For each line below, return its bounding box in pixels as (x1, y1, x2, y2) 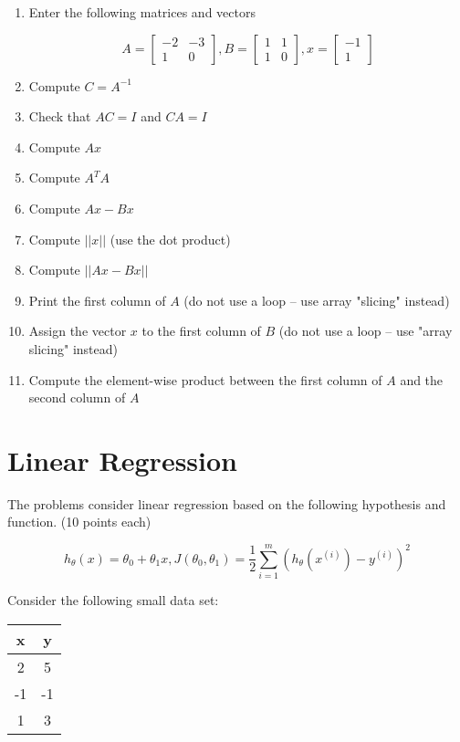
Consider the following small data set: (7, 590, 219, 610)
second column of (28, 388, 126, 407)
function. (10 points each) (7, 512, 152, 531)
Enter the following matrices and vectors (28, 3, 256, 21)
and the (400, 370, 444, 389)
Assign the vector (28, 321, 127, 340)
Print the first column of (28, 290, 166, 309)
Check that (28, 107, 91, 126)
